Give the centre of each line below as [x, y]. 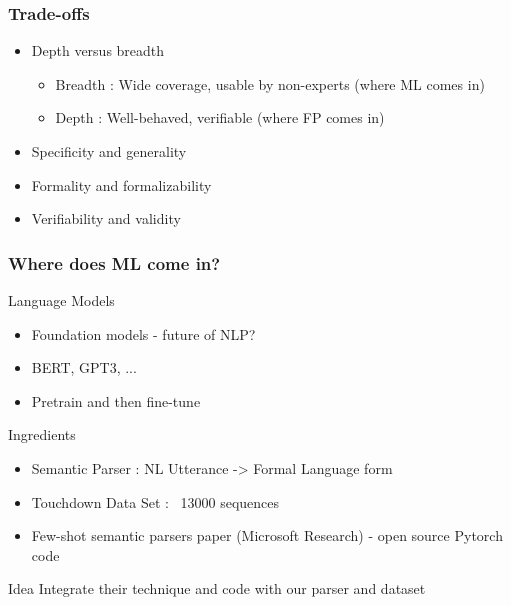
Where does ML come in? [114, 262]
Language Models [61, 300]
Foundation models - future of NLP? [143, 333]
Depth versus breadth [98, 50]
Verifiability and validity [106, 218]
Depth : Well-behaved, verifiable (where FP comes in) [220, 117]
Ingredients [42, 434]
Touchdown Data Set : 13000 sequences [155, 501]
